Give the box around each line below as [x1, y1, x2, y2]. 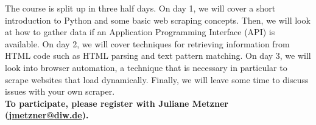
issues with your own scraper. [5, 85, 115, 98]
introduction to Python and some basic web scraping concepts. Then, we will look [5, 13, 311, 26]
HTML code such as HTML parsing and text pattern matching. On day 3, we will [5, 49, 311, 62]
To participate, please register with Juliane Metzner [5, 96, 228, 109]
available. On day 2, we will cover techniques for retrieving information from [5, 37, 290, 50]
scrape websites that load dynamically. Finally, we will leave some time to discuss [5, 73, 309, 86]
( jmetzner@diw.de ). [5, 109, 89, 121]
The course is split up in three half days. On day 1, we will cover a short [5, 2, 276, 14]
